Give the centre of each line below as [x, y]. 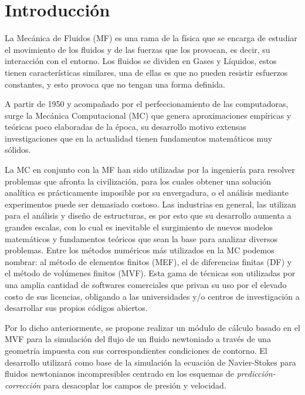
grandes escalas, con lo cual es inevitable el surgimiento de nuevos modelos [139, 227]
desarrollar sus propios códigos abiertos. [76, 308]
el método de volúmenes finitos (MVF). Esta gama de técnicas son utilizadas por [150, 273]
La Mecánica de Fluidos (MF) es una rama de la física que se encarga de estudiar [151, 38]
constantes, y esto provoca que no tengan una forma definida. [115, 84]
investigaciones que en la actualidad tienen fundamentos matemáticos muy [139, 138]
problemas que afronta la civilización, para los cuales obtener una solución [138, 181]
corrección [23, 385]
